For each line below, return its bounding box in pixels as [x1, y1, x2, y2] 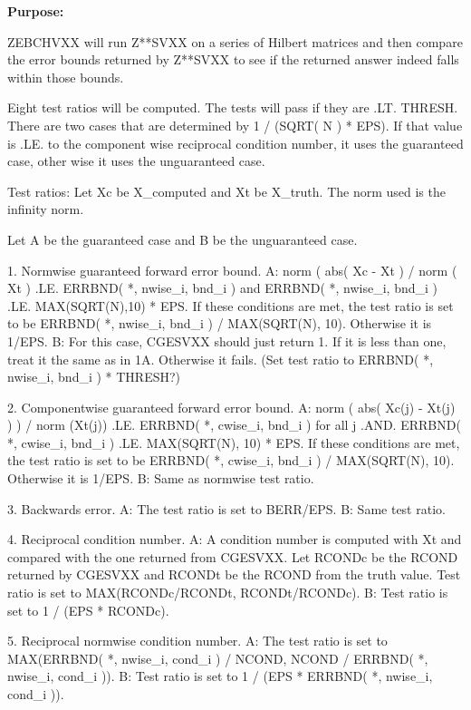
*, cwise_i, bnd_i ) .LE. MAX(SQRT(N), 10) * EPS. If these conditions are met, [7, 433, 460, 452]
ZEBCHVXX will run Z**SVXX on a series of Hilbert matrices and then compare [7, 32, 463, 51]
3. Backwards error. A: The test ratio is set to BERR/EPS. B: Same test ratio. [7, 499, 446, 518]
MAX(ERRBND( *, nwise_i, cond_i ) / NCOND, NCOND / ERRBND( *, [7, 648, 428, 667]
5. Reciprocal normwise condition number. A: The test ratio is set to [7, 631, 388, 650]
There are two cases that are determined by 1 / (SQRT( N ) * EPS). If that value [7, 115, 463, 134]
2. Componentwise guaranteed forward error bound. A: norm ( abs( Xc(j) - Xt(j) [7, 397, 456, 416]
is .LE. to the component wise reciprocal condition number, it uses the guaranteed [7, 133, 464, 152]
